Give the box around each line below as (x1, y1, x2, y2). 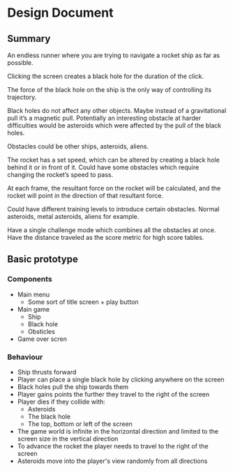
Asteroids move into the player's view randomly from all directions (17, 457, 208, 465)
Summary (7, 33, 51, 45)
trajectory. (7, 93, 37, 101)
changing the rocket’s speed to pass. (7, 171, 114, 178)
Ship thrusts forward (17, 367, 77, 376)
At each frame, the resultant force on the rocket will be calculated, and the (7, 184, 221, 192)
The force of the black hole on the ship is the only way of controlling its (7, 86, 211, 93)
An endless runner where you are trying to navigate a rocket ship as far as (7, 51, 220, 59)
